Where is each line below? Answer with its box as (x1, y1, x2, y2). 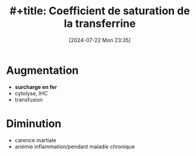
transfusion (14, 96, 43, 103)
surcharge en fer (14, 83, 58, 91)
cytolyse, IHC (14, 89, 48, 96)
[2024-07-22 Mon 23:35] (68, 36, 131, 43)
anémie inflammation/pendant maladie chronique (14, 143, 135, 150)
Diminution (6, 117, 62, 130)
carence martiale (14, 136, 56, 143)
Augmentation (6, 64, 79, 77)
